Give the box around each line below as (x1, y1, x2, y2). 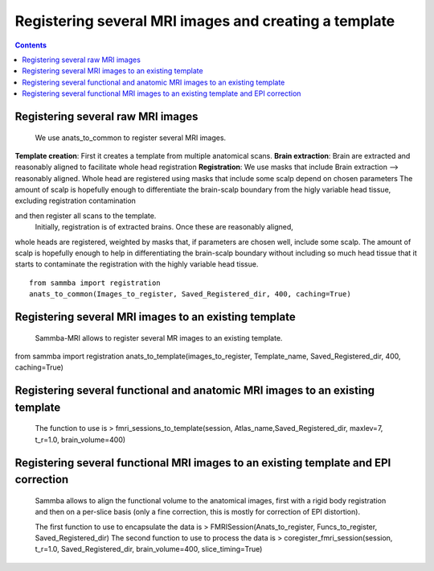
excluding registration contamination (14, 196, 137, 205)
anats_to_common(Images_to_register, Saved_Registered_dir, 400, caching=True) (29, 290, 351, 299)
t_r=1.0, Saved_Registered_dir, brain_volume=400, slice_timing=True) (35, 544, 263, 554)
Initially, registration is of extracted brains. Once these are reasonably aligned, (35, 222, 293, 232)
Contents (14, 40, 47, 50)
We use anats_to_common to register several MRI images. (35, 133, 227, 143)
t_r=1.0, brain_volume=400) (35, 435, 126, 445)
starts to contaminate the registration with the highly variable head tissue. (14, 259, 259, 269)
